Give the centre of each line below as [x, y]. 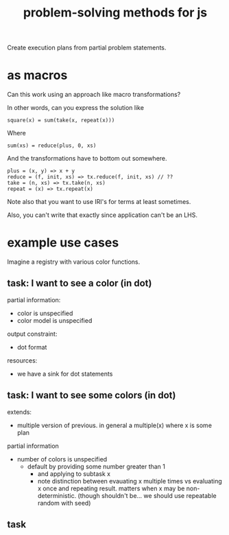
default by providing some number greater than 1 [96, 466]
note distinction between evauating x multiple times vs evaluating [130, 481]
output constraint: [32, 334]
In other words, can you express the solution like [75, 108]
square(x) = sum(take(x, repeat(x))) [61, 121]
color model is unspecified [55, 320]
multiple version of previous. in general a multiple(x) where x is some [114, 425]
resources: [22, 360]
